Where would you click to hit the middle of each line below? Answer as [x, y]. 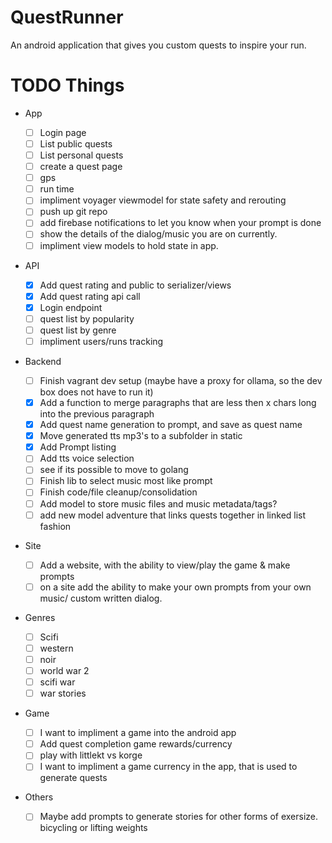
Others [39, 797]
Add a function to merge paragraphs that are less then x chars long [178, 402]
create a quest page [81, 167]
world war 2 [64, 670]
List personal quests [81, 155]
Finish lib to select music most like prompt [126, 481]
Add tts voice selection [87, 458]
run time [57, 189]
